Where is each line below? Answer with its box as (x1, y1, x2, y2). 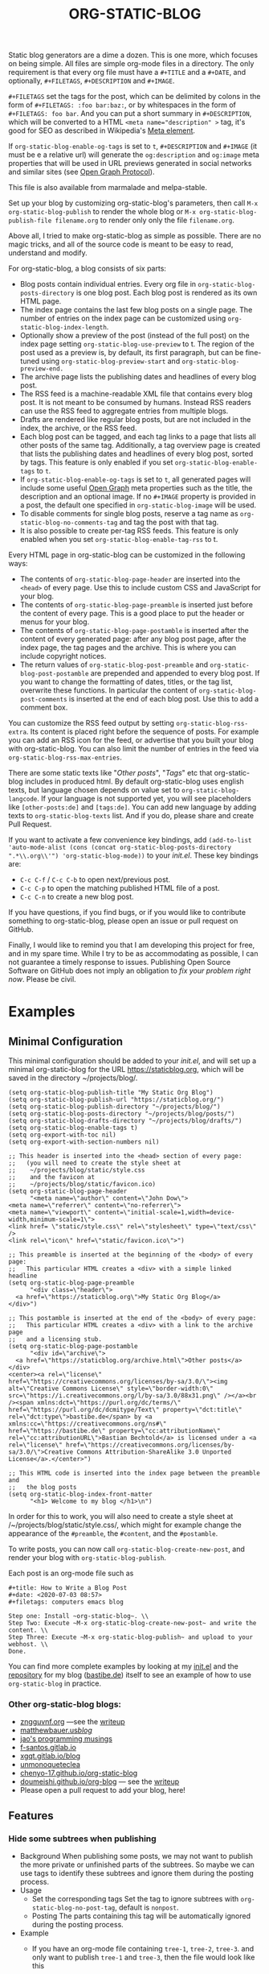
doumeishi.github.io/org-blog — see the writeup (19, 1777, 180, 1786)
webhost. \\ (8, 1641, 48, 1649)
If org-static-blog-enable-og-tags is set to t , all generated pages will (19, 474, 251, 484)
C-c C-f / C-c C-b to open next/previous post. (19, 875, 171, 884)
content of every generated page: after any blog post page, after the (19, 634, 247, 644)
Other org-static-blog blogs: (8, 1699, 122, 1710)
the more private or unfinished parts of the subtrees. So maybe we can (19, 1860, 255, 1869)
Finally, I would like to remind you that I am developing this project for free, (8, 940, 255, 950)
